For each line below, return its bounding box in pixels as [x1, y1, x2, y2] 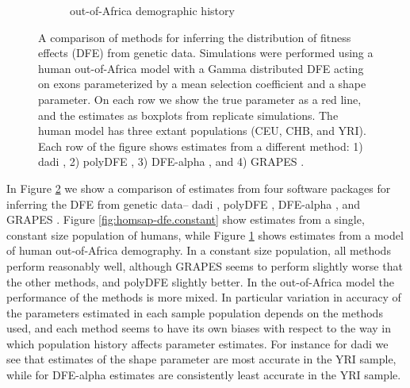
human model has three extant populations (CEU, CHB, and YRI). [38, 122, 366, 139]
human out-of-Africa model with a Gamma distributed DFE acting [38, 60, 364, 76]
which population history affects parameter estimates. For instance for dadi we [6, 335, 389, 352]
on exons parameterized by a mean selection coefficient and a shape [38, 75, 366, 92]
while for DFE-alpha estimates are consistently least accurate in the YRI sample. [6, 367, 401, 383]
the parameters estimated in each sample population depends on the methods [6, 304, 383, 321]
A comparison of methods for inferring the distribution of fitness [38, 29, 351, 45]
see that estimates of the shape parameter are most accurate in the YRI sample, [6, 351, 397, 367]
